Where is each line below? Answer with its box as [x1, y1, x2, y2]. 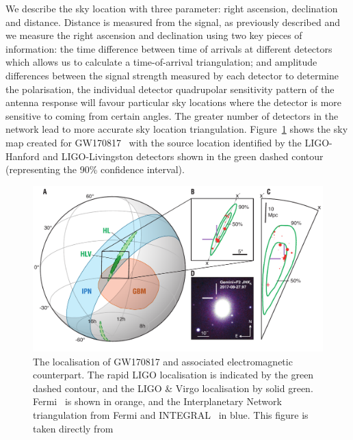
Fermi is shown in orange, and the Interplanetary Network [33, 394, 282, 409]
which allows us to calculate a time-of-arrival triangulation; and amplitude [5, 55, 317, 69]
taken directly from [33, 421, 114, 435]
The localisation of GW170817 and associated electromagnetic [33, 354, 293, 368]
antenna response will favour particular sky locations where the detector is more [5, 95, 342, 109]
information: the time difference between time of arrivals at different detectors [5, 41, 332, 55]
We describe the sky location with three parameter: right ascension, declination [5, 1, 338, 15]
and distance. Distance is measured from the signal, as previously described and [5, 14, 341, 29]
